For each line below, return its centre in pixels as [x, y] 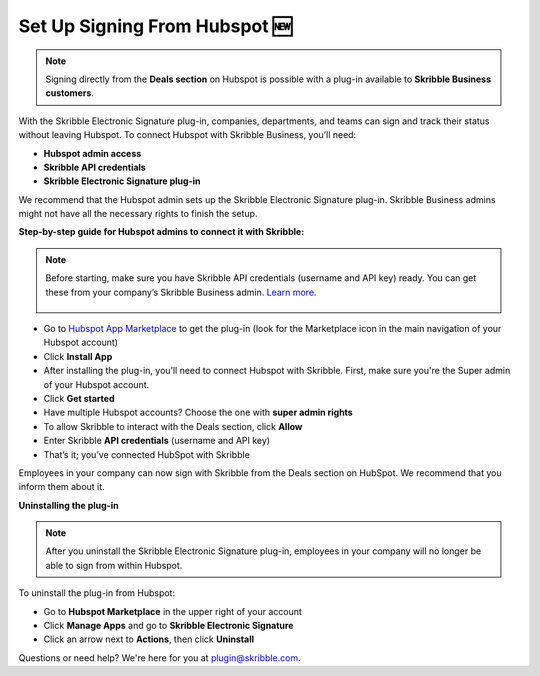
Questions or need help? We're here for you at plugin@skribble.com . [159, 657]
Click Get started [79, 398]
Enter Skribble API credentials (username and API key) [156, 441]
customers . [70, 93]
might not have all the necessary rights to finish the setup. [138, 214]
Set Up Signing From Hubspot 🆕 [155, 26]
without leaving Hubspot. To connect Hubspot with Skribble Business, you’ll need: [187, 135]
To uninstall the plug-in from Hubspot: [96, 593]
